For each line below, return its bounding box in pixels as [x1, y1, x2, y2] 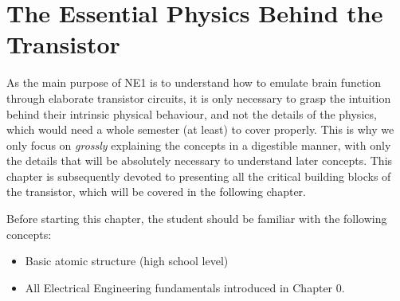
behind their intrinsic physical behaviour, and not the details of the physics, [6, 105, 377, 122]
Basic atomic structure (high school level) [25, 252, 229, 269]
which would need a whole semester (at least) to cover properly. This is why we [6, 121, 394, 138]
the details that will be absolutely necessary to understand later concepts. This [6, 152, 393, 169]
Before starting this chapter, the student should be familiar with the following [6, 210, 387, 227]
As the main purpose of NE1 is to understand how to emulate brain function [6, 74, 382, 91]
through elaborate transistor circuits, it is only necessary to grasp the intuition [6, 89, 391, 106]
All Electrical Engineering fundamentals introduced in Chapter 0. [25, 279, 345, 295]
